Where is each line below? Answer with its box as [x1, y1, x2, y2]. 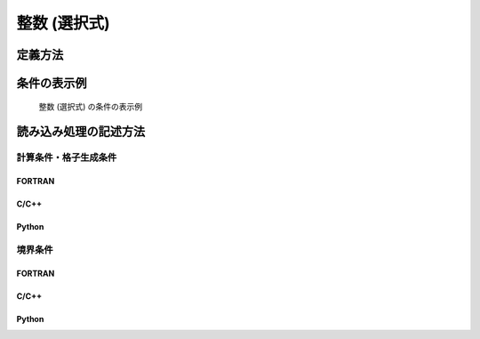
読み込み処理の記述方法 [16, 125, 146, 140]
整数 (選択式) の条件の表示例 [38, 101, 143, 111]
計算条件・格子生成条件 [16, 151, 117, 164]
